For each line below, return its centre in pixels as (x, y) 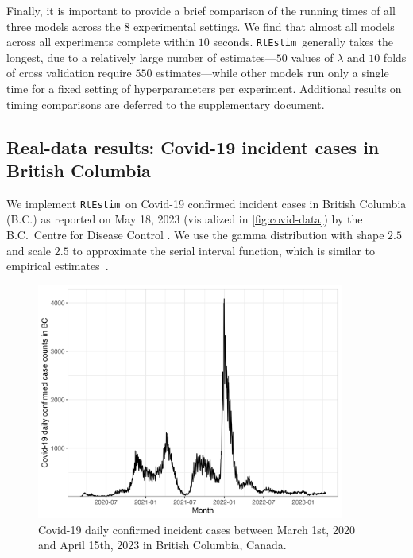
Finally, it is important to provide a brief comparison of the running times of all (201, 10)
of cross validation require (69, 73)
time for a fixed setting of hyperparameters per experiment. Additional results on (204, 89)
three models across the (64, 26)
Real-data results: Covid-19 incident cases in (193, 147)
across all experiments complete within (101, 42)
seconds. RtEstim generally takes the (303, 42)
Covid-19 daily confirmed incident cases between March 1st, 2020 (197, 529)
